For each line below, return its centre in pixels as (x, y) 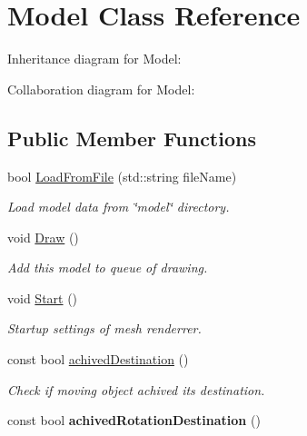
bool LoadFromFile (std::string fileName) (122, 176)
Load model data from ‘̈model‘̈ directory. (119, 207)
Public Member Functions (132, 138)
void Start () (43, 297)
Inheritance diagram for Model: (94, 59)
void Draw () (43, 237)
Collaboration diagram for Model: (101, 89)
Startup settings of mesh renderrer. (104, 328)
